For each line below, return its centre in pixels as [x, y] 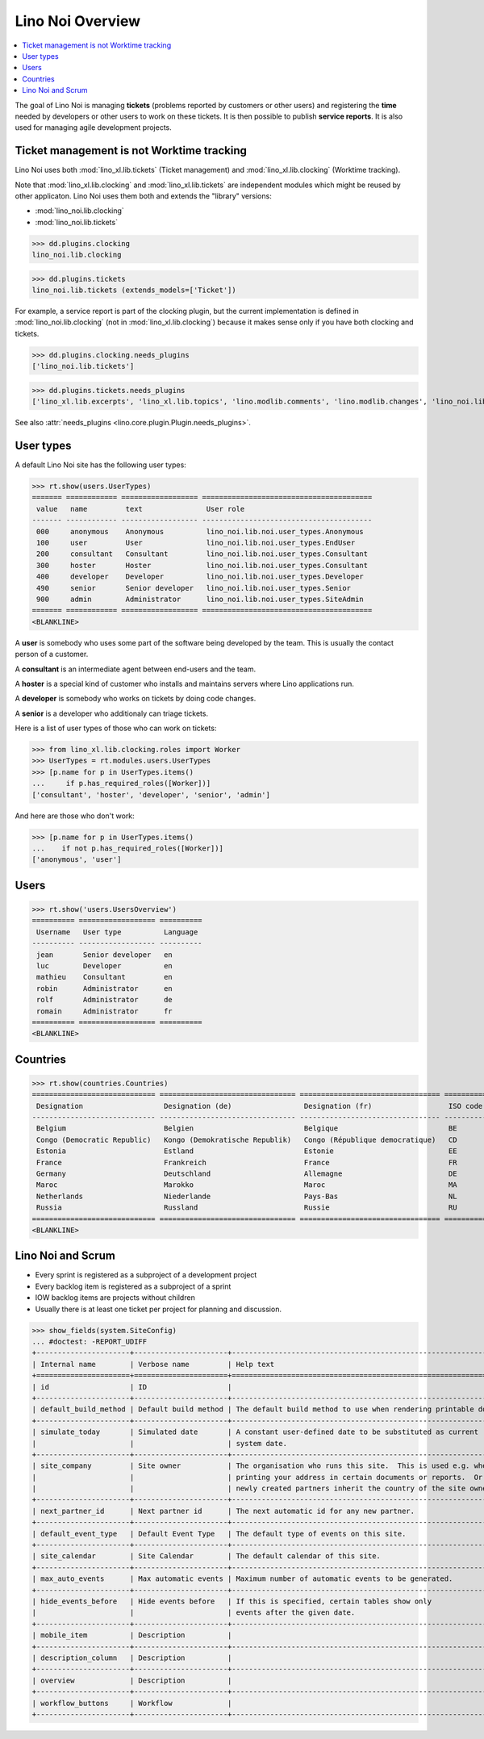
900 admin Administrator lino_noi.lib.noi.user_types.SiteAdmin [200, 599]
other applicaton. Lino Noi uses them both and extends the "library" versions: [143, 196]
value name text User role [141, 509]
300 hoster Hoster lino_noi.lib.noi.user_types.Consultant [202, 565]
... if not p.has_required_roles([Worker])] [127, 849]
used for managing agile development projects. [94, 127]
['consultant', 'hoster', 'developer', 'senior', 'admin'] [151, 794]
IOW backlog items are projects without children [115, 1298]
